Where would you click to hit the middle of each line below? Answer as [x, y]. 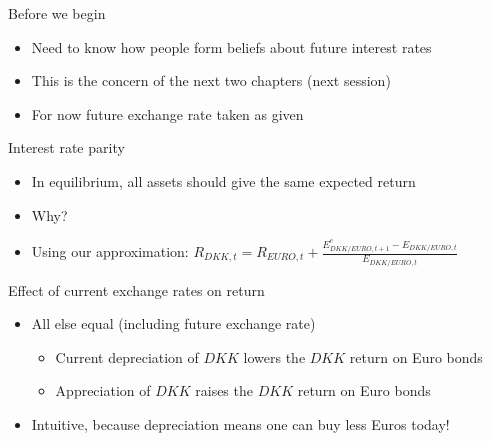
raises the [224, 390]
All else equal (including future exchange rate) [173, 323]
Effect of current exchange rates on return [136, 289]
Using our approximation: [110, 251]
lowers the [274, 356]
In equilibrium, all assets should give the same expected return [223, 180]
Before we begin [57, 13]
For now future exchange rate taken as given [167, 113]
